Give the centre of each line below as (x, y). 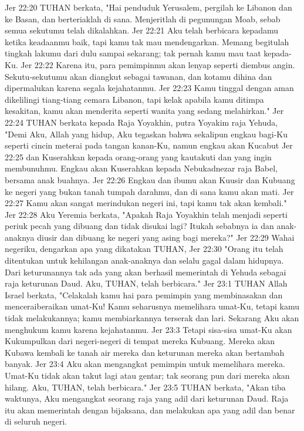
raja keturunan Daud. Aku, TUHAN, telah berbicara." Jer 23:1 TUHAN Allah (146, 283)
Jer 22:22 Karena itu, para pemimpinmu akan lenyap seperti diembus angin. (158, 64)
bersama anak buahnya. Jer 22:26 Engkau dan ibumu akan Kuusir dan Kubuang (150, 179)
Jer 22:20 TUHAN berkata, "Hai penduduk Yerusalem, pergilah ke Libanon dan (148, 7)
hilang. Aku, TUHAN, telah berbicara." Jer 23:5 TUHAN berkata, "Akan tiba (145, 387)
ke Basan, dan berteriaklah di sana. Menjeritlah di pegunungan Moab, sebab (143, 18)
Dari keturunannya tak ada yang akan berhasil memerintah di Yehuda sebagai (146, 272)
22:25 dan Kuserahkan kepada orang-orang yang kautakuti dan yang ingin (138, 156)
